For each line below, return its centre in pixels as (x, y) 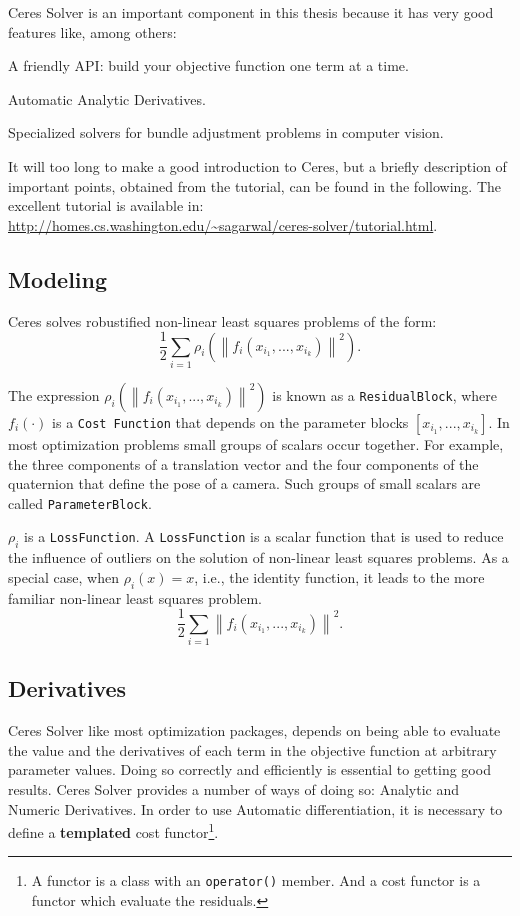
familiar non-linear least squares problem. (135, 597)
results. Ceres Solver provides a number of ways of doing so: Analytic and (233, 788)
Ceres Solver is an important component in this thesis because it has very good (251, 12)
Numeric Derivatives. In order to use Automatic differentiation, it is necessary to (255, 808)
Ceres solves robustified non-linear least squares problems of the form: (222, 320)
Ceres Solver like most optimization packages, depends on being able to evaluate (254, 730)
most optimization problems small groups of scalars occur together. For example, (256, 443)
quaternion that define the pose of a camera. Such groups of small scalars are (244, 483)
